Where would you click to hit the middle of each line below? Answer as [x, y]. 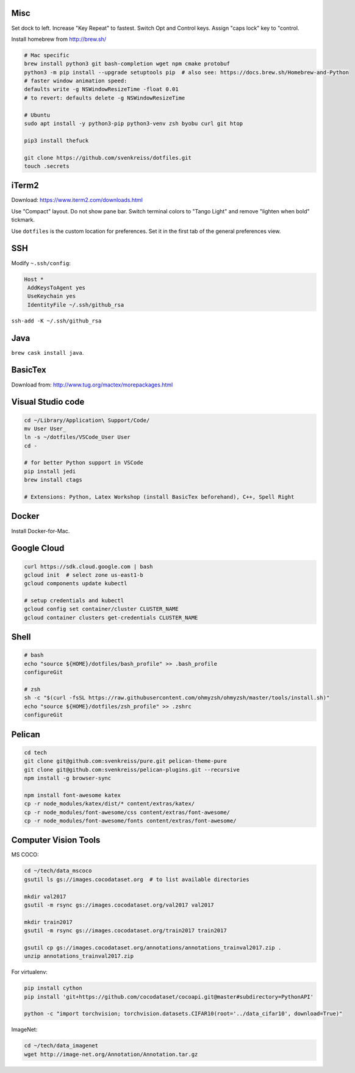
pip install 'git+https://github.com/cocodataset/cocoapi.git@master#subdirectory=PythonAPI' [169, 996]
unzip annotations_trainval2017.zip [79, 956]
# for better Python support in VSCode [84, 463]
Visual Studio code [48, 402]
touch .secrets [47, 166]
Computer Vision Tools [56, 840]
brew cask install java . [48, 352]
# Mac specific [47, 55]
